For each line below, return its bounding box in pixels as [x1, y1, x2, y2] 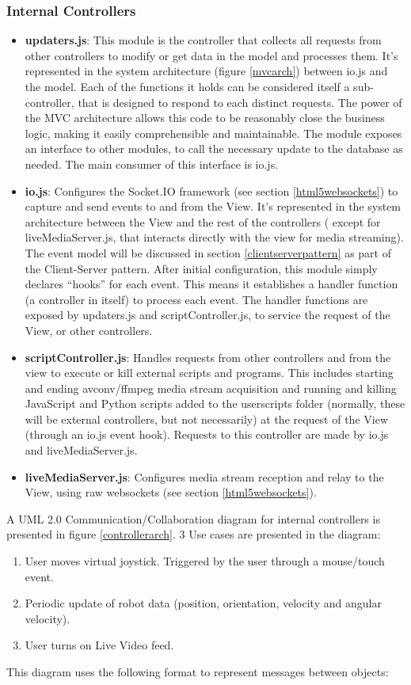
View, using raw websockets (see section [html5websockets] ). [25, 484, 317, 500]
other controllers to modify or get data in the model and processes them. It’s [25, 47, 398, 63]
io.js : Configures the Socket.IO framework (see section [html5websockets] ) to [25, 182, 398, 199]
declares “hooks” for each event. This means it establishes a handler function [25, 276, 398, 292]
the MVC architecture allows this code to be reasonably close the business [25, 109, 385, 126]
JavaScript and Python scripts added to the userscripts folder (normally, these [25, 395, 405, 412]
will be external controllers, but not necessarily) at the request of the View [25, 410, 389, 427]
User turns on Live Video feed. [25, 637, 174, 653]
